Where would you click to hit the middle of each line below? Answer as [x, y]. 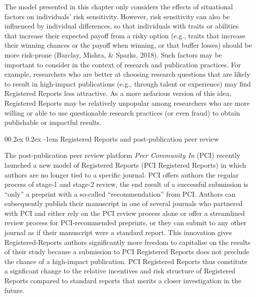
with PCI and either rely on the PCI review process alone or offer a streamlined [125, 213]
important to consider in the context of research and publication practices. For [123, 64]
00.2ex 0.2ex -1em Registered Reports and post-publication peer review [112, 138]
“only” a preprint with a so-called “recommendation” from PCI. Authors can [120, 193]
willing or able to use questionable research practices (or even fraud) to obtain [122, 112]
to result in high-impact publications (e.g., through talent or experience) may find [128, 83]
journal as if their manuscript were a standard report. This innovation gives [118, 232]
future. [14, 290]
